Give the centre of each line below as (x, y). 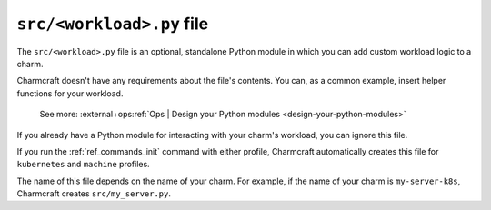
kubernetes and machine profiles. (83, 165)
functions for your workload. (70, 93)
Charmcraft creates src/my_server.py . (94, 194)
